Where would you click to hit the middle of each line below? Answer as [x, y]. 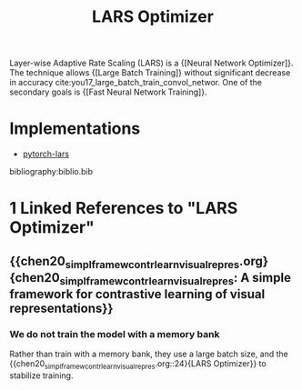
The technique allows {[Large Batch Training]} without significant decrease [150, 73]
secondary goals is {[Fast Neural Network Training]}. [108, 92]
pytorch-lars [46, 154]
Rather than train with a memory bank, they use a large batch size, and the [149, 354]
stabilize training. [41, 375]
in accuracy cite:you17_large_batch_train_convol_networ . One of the [136, 83]
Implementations [75, 129]
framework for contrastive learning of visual [137, 294]
